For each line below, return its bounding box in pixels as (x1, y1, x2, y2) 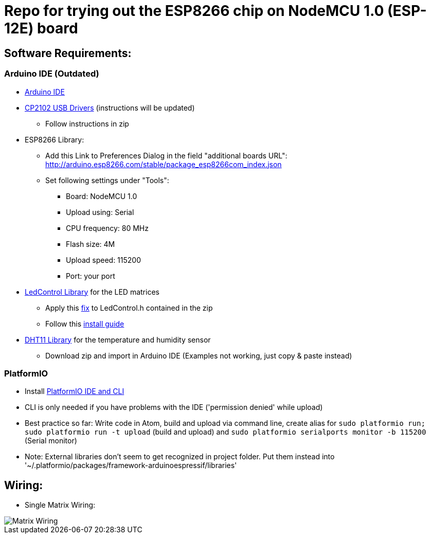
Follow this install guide (45, 319, 124, 328)
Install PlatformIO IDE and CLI (25, 387, 124, 396)
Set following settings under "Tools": (45, 175, 169, 185)
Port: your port (66, 271, 115, 280)
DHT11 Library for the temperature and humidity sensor (25, 335, 211, 344)
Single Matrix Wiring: (25, 500, 96, 510)
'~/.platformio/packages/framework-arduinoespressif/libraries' (25, 461, 237, 470)
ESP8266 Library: (25, 135, 84, 144)
